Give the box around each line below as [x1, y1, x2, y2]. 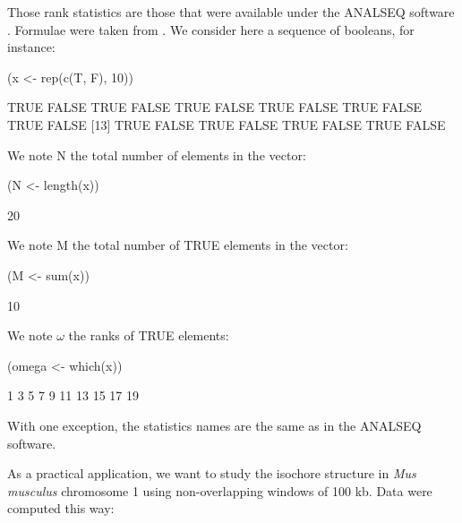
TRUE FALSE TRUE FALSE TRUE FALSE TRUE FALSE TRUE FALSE [7, 98, 423, 116]
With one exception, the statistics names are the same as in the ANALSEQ [7, 416, 422, 434]
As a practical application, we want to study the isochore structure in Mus [7, 464, 416, 483]
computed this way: [7, 499, 115, 518]
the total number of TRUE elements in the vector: [72, 236, 348, 254]
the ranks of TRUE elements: [68, 326, 229, 345]
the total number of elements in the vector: [70, 145, 306, 164]
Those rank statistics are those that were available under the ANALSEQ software [7, 3, 455, 21]
